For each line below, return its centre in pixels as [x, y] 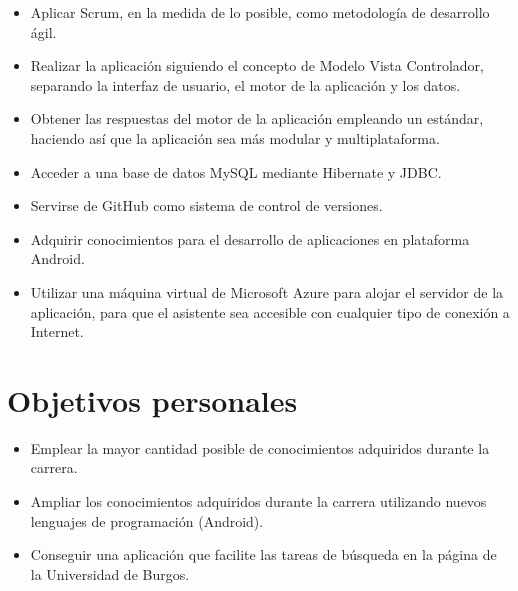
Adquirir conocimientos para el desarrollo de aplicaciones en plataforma [250, 238]
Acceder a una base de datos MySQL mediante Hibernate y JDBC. [236, 171]
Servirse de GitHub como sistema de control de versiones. [206, 205]
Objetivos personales [152, 399]
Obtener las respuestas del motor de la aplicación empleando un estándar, [257, 118]
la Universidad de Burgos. [110, 573]
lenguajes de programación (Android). [147, 520]
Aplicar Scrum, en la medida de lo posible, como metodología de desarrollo [260, 12]
